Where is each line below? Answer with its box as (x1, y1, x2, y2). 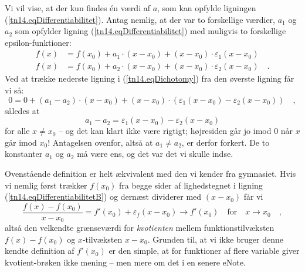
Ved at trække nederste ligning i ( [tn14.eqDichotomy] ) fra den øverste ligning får (5, 72, 294, 85)
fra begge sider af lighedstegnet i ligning (118, 179, 263, 191)
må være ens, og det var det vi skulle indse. (77, 147, 233, 160)
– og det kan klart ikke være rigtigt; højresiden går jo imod (59, 125, 272, 137)
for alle (5, 125, 30, 137)
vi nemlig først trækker (5, 179, 87, 191)
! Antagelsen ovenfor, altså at (48, 136, 153, 148)
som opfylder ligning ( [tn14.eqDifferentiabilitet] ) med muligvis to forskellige (15, 25, 286, 37)
